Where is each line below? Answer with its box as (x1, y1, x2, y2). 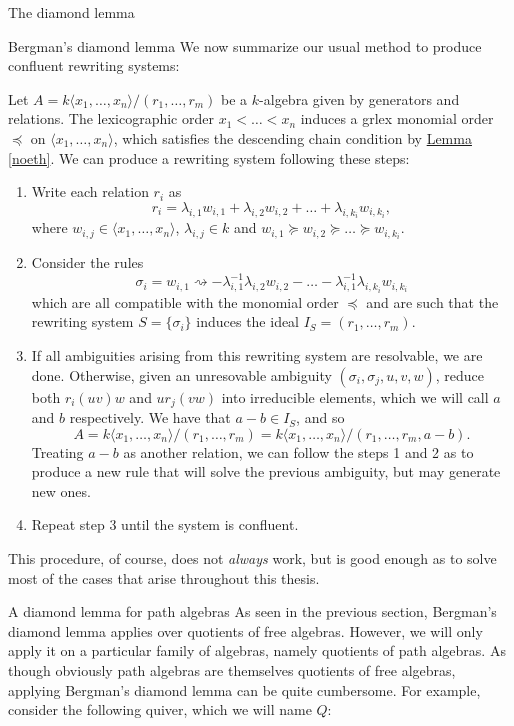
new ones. (31, 480, 91, 501)
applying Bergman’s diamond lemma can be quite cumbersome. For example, (8, 679, 481, 700)
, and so (296, 407, 345, 428)
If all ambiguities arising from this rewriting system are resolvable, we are (31, 345, 483, 365)
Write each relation (31, 181, 149, 202)
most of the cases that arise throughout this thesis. (8, 567, 320, 588)
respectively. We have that (69, 407, 231, 428)
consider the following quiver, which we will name (8, 699, 312, 720)
